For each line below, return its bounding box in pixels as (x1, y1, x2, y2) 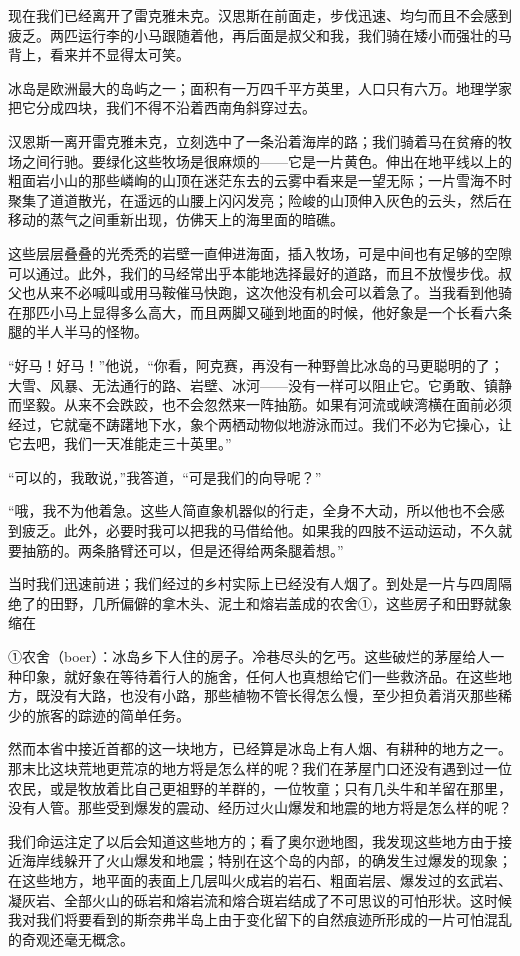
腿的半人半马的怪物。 (8, 321, 148, 342)
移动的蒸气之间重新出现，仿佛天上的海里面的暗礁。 (8, 209, 344, 230)
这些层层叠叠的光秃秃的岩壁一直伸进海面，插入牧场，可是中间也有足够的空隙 (8, 242, 512, 263)
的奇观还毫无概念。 (8, 928, 134, 949)
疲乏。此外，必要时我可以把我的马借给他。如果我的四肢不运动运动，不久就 (21, 520, 512, 541)
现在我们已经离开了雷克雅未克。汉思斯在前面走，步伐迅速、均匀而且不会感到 (8, 5, 512, 25)
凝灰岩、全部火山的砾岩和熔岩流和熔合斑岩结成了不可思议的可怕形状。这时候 (8, 889, 512, 910)
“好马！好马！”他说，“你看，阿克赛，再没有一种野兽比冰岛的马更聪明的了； (8, 354, 504, 375)
